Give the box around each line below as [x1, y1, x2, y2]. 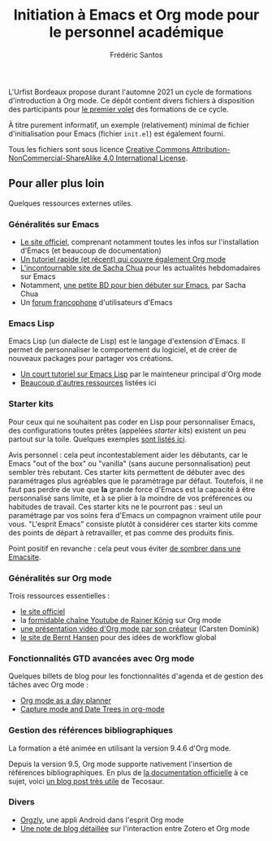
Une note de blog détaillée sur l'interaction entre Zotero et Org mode [19, 823, 250, 833]
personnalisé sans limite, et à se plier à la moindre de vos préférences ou [8, 493, 253, 503]
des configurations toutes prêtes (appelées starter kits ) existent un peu [8, 425, 247, 435]
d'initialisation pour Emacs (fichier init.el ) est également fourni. [8, 129, 226, 138]
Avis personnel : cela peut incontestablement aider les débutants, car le [8, 450, 248, 460]
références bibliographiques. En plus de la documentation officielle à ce [8, 767, 249, 778]
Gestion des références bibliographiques [8, 725, 173, 736]
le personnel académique [49, 23, 224, 41]
